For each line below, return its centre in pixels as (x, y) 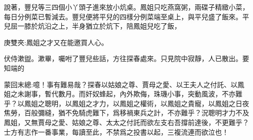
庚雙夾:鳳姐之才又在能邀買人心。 (56, 42)
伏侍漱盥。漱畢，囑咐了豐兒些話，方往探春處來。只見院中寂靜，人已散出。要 (126, 58)
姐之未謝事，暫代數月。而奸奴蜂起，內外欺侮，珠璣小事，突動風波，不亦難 (123, 94)
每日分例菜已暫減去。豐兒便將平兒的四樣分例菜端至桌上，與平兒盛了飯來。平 (126, 16)
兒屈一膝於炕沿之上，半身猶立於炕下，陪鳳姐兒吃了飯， (92, 26)
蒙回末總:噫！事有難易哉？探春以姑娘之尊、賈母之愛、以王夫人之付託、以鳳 (124, 84)
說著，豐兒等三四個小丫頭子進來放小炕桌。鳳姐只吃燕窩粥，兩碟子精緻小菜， (126, 7)
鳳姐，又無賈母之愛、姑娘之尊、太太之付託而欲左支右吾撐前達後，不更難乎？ (126, 122)
